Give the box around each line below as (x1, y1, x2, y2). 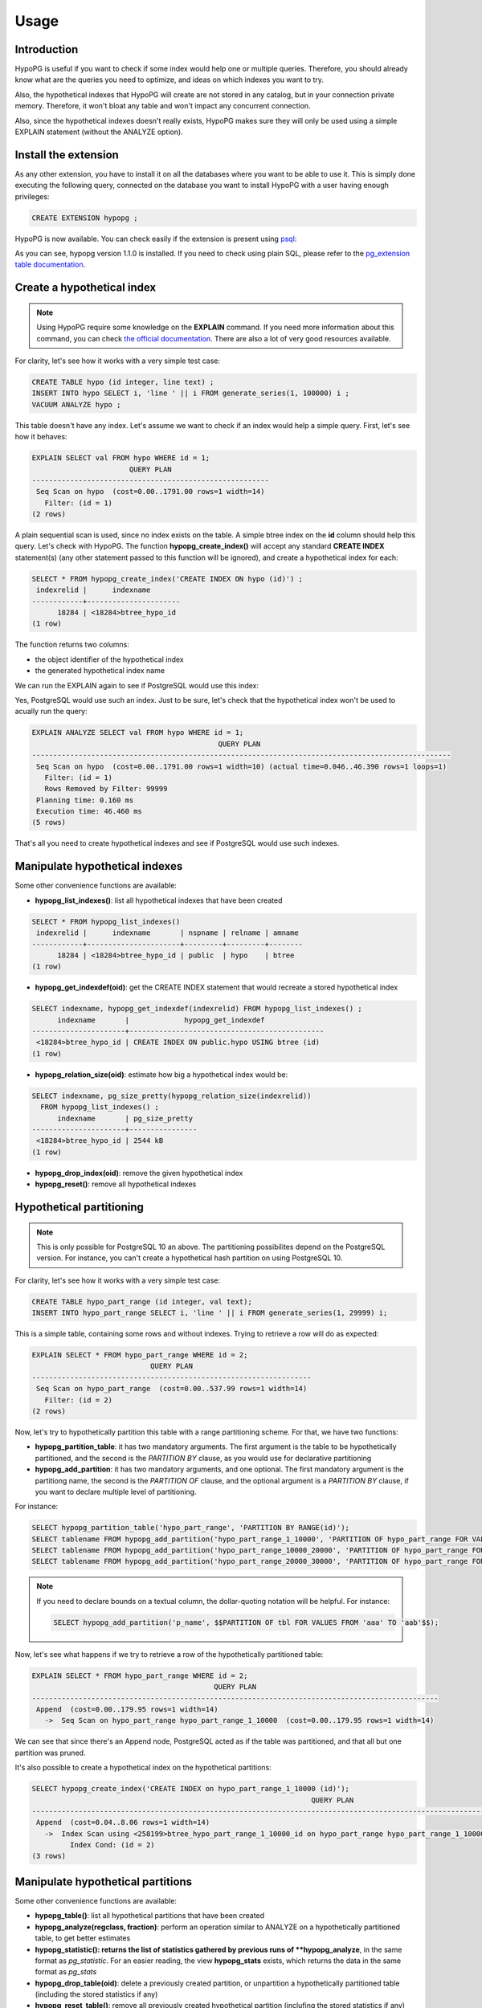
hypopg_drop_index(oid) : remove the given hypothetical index (35, 1168, 243, 1177)
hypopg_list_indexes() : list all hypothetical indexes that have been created (35, 896, 283, 905)
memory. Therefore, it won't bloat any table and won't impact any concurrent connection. (14, 101, 311, 111)
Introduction (14, 43, 79, 56)
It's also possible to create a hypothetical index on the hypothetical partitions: (14, 1763, 272, 1773)
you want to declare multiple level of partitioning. (35, 1487, 197, 1496)
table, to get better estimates (35, 1933, 131, 1943)
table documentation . (14, 259, 86, 269)
